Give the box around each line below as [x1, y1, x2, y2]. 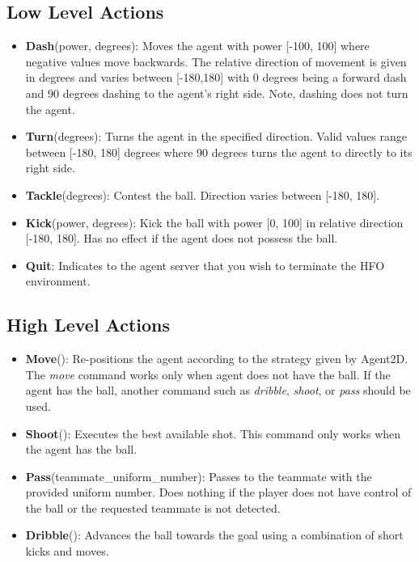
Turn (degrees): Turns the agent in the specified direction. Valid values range [25, 128, 407, 145]
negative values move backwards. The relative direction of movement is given [25, 53, 407, 70]
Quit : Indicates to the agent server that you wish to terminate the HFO [25, 256, 385, 273]
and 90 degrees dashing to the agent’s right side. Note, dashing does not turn [25, 84, 408, 101]
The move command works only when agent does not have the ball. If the [25, 366, 391, 382]
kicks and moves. [25, 543, 109, 560]
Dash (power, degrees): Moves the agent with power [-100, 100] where [25, 37, 370, 54]
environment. [25, 273, 91, 289]
